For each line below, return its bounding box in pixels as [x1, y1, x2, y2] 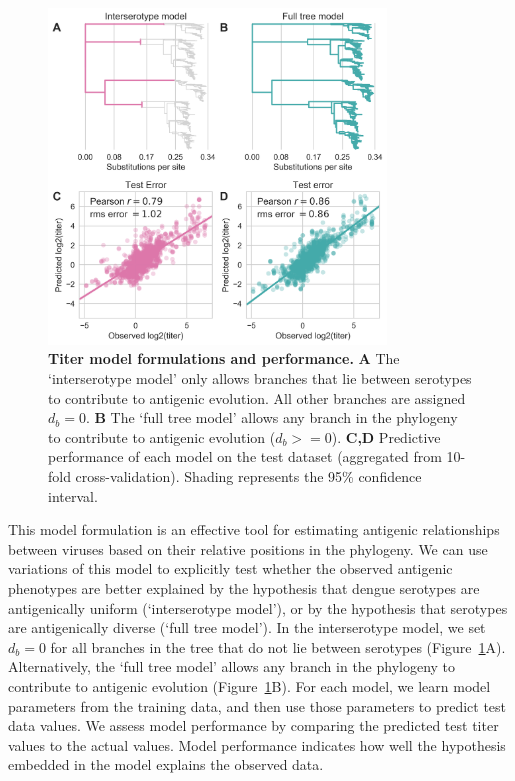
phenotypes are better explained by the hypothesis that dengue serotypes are [8, 577, 480, 598]
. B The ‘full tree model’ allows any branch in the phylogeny [85, 407, 458, 428]
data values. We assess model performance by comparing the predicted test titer [8, 715, 499, 736]
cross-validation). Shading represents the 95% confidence [75, 466, 422, 487]
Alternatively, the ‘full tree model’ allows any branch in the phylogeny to [8, 656, 456, 677]
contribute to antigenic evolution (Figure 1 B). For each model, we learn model [8, 675, 491, 696]
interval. [48, 485, 98, 506]
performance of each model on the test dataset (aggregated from [48, 446, 442, 467]
